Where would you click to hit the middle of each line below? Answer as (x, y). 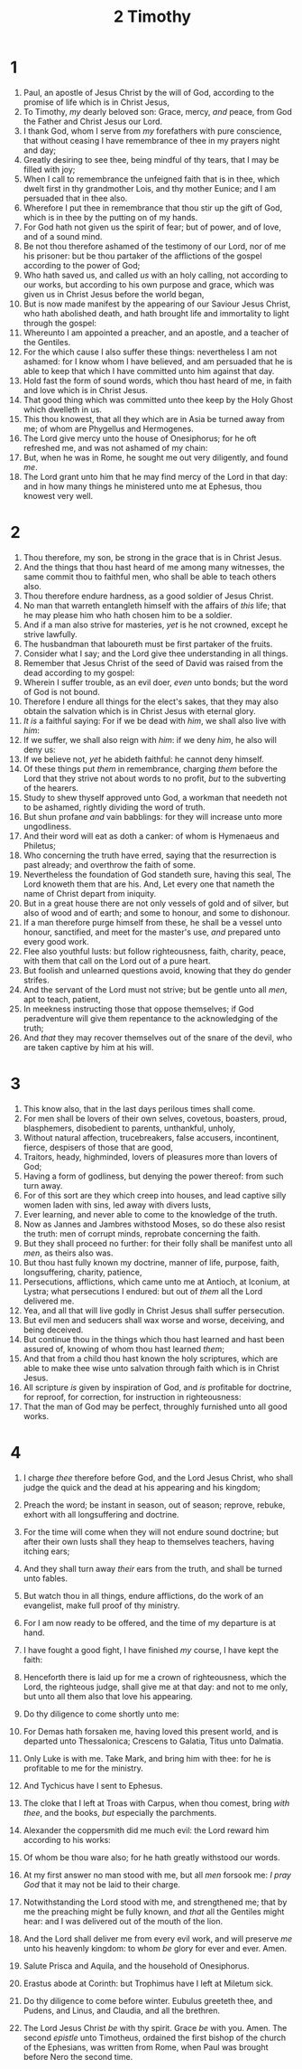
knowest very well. (58, 495)
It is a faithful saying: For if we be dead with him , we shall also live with (155, 720)
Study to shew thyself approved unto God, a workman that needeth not (155, 797)
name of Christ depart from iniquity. (90, 893)
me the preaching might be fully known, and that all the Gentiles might (154, 1911)
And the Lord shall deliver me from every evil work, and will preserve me (158, 1938)
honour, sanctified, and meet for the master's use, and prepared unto (152, 932)
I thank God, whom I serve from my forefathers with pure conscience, (152, 131)
